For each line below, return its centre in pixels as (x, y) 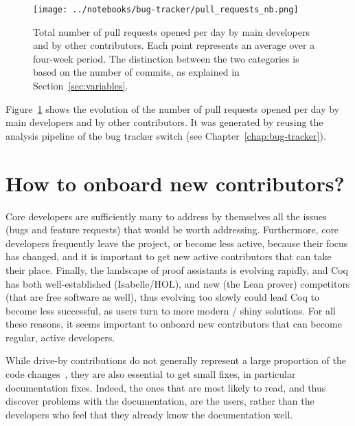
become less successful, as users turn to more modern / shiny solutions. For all (171, 310)
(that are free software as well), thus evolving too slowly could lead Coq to (162, 297)
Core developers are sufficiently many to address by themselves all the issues (166, 216)
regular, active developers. (60, 337)
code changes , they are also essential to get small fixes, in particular (151, 374)
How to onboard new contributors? (175, 183)
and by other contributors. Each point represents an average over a (174, 45)
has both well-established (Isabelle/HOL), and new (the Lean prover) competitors (178, 283)
